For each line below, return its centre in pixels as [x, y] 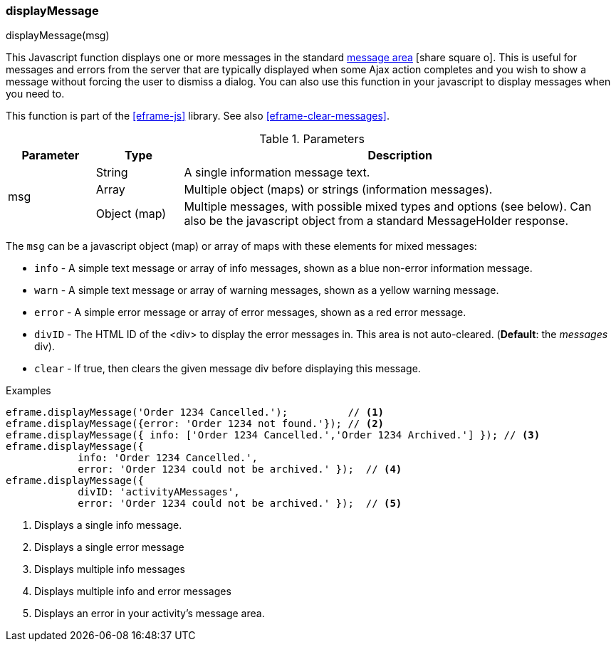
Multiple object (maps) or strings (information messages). [338, 190]
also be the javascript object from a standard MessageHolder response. [376, 221]
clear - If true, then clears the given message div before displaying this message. [228, 369]
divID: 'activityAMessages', [159, 492]
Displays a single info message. [108, 525]
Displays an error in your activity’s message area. [150, 614]
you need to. [35, 94]
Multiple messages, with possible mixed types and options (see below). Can [388, 207]
